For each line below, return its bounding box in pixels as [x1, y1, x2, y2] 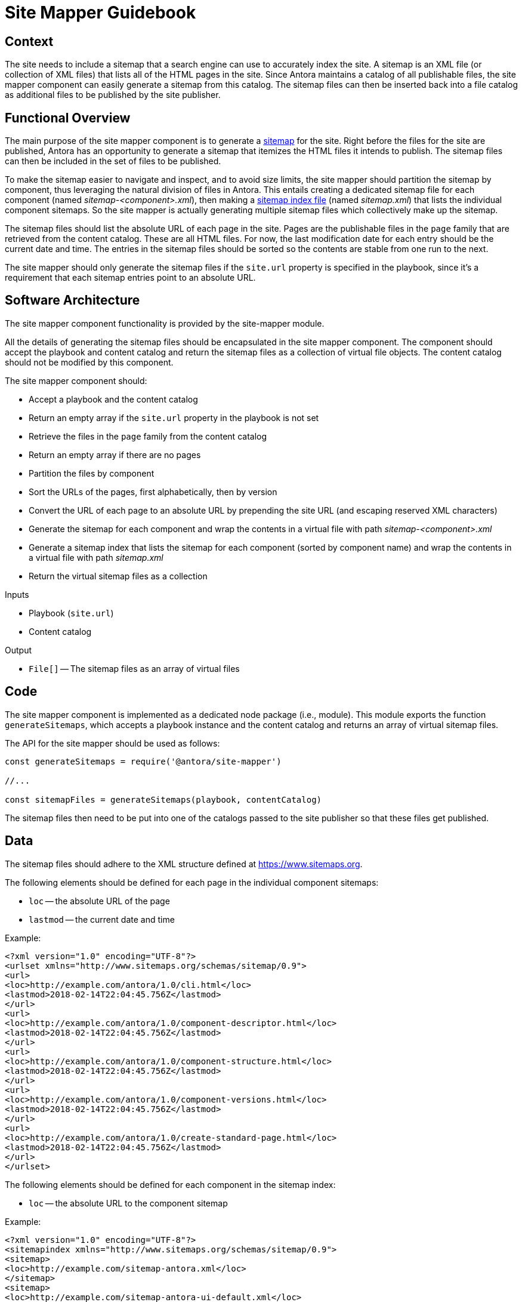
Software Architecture [5, 293, 140, 308]
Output [5, 644, 32, 655]
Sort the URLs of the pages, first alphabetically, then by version [29, 486, 277, 497]
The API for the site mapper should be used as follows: [5, 738, 220, 748]
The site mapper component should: [5, 375, 147, 386]
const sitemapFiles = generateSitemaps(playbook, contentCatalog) [5, 794, 322, 804]
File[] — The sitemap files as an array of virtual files [29, 663, 240, 674]
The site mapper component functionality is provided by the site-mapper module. [5, 318, 325, 328]
